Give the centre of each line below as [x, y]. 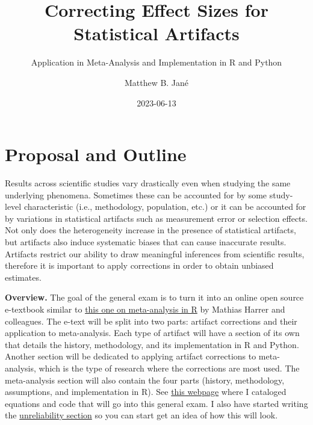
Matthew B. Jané [156, 82]
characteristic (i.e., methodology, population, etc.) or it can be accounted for [165, 206]
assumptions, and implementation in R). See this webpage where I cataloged [146, 392]
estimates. [23, 277]
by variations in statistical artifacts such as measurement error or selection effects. [156, 218]
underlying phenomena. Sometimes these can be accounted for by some [136, 194]
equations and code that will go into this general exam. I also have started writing [156, 403]
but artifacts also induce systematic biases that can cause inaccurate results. [146, 242]
